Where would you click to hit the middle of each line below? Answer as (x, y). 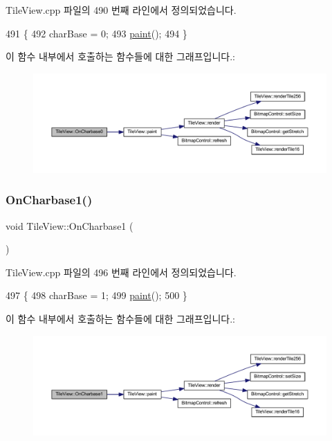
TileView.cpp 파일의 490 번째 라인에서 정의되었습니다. (121, 10)
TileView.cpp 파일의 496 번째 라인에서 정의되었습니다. (121, 272)
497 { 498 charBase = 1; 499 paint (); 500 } (96, 295)
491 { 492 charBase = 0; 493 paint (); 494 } (96, 33)
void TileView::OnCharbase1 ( (70, 225)
